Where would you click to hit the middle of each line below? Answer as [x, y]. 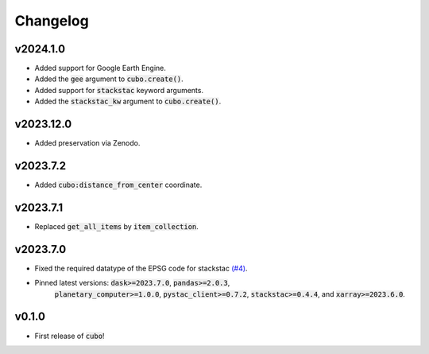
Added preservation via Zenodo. [87, 143]
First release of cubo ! [70, 336]
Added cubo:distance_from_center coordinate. [118, 185]
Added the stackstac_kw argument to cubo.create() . [128, 101]
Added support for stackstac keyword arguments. [119, 90]
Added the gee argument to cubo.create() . [109, 79]
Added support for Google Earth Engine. [100, 68]
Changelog [52, 21]
